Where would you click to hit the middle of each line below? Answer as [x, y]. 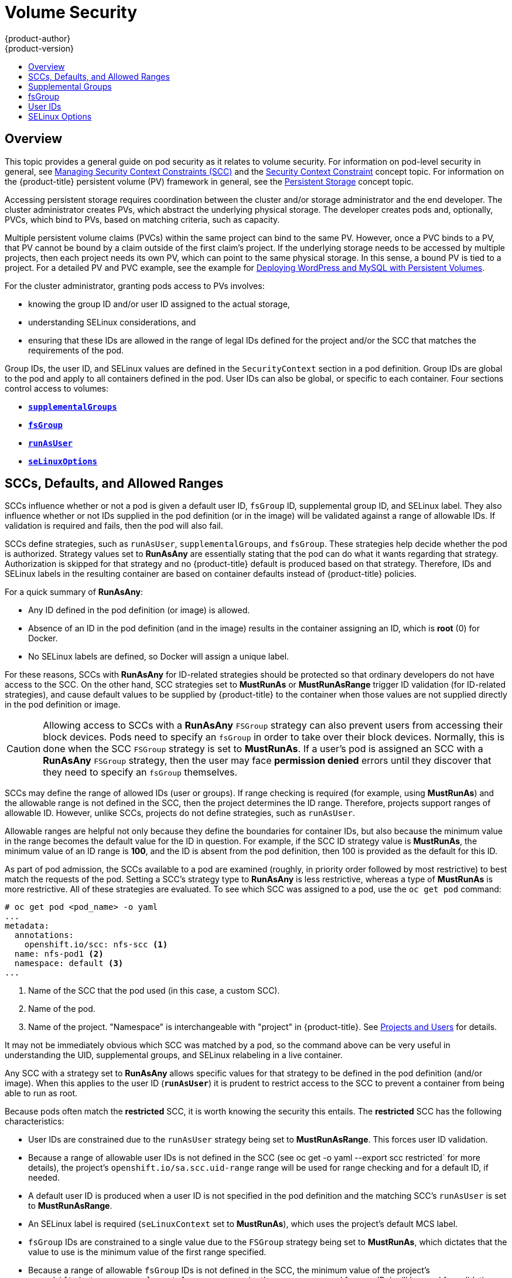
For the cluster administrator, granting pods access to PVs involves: [135, 285]
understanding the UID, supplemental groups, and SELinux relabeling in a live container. [174, 1055]
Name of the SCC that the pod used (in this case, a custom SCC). [154, 991]
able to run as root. [41, 1093]
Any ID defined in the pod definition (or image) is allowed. [139, 610]
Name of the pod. [62, 1009]
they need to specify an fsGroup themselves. [140, 772]
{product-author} [38, 38]
